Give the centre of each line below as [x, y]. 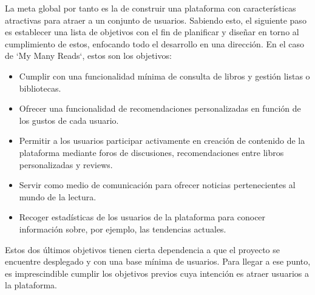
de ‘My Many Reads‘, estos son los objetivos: [88, 56]
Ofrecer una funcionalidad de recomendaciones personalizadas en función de [160, 108]
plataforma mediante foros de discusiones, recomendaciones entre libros [151, 152]
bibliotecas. [40, 88]
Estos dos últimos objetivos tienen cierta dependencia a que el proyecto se [142, 249]
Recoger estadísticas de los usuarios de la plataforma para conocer [142, 217]
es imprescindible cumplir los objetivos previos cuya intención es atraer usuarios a [157, 273]
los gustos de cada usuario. [69, 120]
